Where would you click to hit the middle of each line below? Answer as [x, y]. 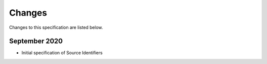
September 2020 [36, 41]
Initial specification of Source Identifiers [62, 53]
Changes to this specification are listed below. [56, 27]
